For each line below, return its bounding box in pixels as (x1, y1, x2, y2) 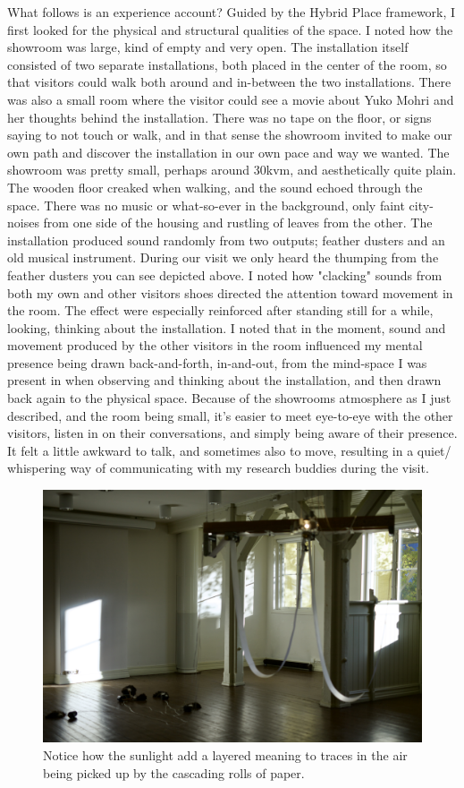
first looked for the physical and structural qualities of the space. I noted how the (7, 20, 453, 39)
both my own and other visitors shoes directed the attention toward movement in (7, 283, 453, 302)
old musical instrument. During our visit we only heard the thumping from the (7, 248, 439, 267)
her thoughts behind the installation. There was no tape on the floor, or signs (7, 107, 432, 126)
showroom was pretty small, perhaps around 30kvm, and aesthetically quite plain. (7, 160, 457, 179)
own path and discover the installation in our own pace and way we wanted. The (7, 142, 450, 161)
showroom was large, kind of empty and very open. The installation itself (7, 38, 409, 56)
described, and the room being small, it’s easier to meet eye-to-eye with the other (7, 406, 453, 424)
